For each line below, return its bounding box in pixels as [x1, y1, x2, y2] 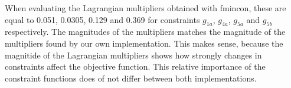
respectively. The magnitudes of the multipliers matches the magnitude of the [5, 25, 286, 38]
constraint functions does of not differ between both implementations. [5, 71, 257, 84]
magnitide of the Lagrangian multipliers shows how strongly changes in [5, 48, 262, 61]
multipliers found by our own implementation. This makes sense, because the [5, 37, 283, 49]
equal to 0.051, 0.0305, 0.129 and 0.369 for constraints [5, 13, 200, 25]
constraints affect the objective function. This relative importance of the [5, 60, 266, 73]
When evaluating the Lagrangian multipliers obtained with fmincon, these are [5, 2, 286, 14]
